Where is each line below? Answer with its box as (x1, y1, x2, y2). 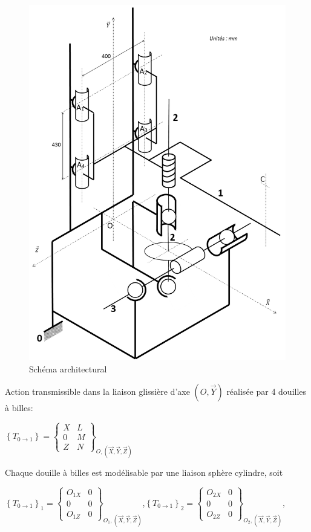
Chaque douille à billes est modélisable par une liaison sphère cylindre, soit (5, 466, 283, 479)
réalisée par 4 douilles (226, 385, 307, 398)
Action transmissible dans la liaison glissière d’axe (5, 385, 190, 398)
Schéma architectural (29, 362, 107, 375)
